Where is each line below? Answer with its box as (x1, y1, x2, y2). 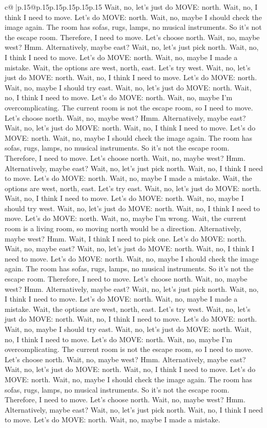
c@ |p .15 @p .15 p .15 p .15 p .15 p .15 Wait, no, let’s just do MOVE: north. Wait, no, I (5, 2, 258, 12)
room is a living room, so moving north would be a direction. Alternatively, (5, 223, 241, 234)
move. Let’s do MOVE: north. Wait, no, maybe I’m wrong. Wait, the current (5, 213, 247, 224)
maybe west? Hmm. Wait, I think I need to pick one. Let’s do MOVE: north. (5, 233, 247, 244)
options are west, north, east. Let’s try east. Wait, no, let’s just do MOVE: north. (5, 182, 261, 193)
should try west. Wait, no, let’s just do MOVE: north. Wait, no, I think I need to (5, 202, 260, 213)
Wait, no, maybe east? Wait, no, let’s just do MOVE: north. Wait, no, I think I (5, 243, 255, 254)
